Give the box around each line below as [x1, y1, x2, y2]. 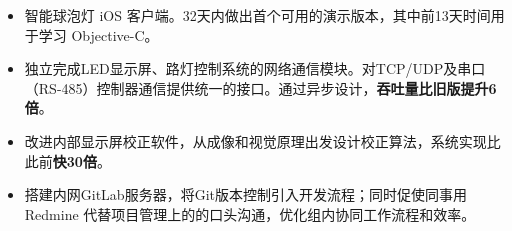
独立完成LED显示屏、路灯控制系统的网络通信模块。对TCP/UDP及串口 [24, 58, 486, 79]
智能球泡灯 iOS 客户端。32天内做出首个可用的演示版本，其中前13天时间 [24, 5, 491, 25]
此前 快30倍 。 [24, 150, 111, 171]
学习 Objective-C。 [38, 24, 159, 45]
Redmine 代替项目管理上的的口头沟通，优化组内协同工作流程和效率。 [24, 203, 476, 224]
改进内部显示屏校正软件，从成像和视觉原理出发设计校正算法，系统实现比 [24, 130, 501, 151]
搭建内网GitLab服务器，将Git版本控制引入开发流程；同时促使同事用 [24, 184, 467, 205]
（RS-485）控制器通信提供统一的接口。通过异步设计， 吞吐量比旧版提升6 [24, 77, 497, 98]
